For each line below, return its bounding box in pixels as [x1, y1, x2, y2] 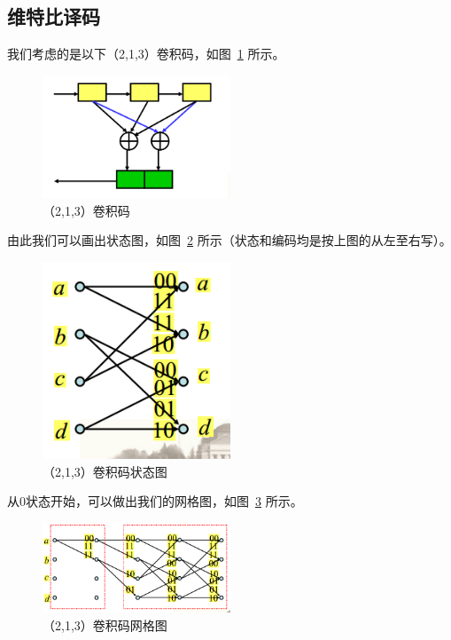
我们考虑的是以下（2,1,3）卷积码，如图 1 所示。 [7, 44, 285, 63]
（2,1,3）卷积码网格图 [43, 615, 167, 634]
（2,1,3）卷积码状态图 [43, 462, 167, 480]
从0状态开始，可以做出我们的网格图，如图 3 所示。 [7, 492, 303, 510]
